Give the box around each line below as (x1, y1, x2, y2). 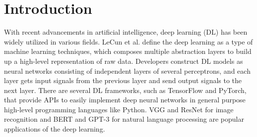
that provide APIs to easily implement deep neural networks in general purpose (4, 94, 246, 105)
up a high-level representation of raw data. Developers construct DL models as (4, 55, 243, 66)
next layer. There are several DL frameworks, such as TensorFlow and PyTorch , (4, 85, 247, 95)
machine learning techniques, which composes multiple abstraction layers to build (4, 46, 252, 56)
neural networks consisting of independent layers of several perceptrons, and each (4, 65, 251, 76)
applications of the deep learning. (4, 124, 105, 134)
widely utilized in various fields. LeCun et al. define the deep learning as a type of (4, 36, 253, 46)
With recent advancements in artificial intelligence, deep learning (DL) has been (4, 27, 248, 37)
